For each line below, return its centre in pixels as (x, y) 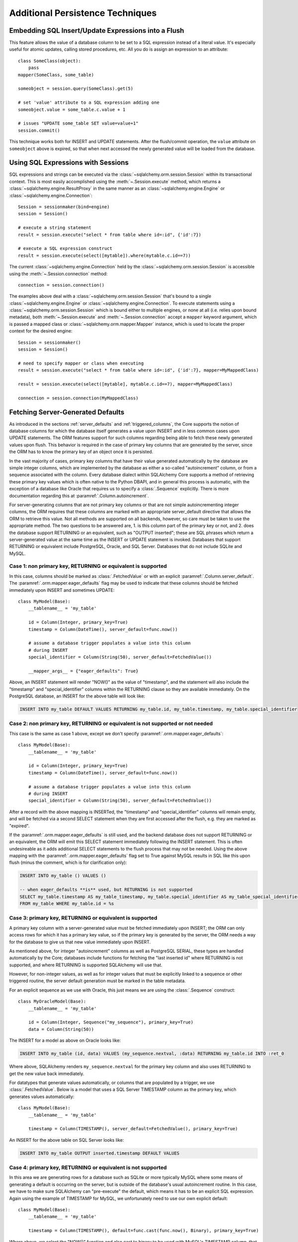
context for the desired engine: (41, 331)
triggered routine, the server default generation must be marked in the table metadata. (98, 981)
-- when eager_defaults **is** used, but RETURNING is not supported (106, 890)
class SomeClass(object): (50, 61)
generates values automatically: (42, 1096)
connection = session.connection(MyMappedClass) (78, 398)
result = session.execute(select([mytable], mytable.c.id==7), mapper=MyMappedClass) (125, 384)
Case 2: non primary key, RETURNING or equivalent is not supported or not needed (111, 724)
